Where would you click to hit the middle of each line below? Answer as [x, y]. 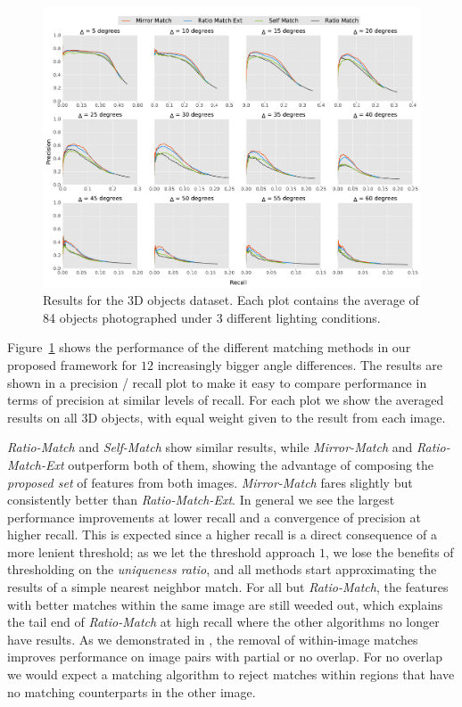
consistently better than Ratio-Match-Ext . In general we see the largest [201, 500]
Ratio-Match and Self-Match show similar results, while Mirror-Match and [210, 447]
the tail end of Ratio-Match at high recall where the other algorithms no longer [223, 622]
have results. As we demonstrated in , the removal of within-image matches [213, 639]
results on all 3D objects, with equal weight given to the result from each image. [227, 417]
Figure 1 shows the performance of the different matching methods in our [209, 347]
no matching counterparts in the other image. [132, 691]
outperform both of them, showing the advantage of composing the [251, 464]
